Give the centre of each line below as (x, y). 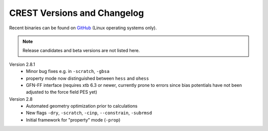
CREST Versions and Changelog (76, 13)
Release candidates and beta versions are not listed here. (81, 51)
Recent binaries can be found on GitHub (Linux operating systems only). (83, 28)
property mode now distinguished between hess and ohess (87, 78)
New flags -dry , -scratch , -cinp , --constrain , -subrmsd (89, 113)
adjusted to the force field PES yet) (62, 92)
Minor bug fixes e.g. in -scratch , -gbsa (68, 71)
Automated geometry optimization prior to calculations (82, 106)
